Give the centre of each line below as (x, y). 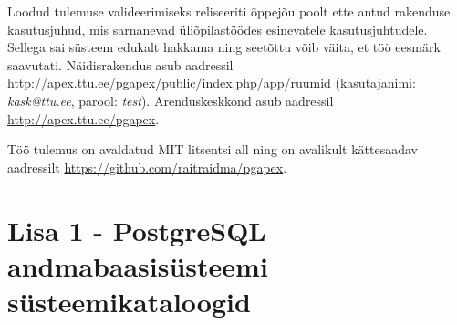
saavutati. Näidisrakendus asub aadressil (120, 64)
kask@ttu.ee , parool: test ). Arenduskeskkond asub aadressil (171, 100)
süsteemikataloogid (129, 301)
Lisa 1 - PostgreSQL (137, 230)
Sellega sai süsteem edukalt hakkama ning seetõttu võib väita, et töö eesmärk (224, 47)
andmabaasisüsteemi (138, 265)
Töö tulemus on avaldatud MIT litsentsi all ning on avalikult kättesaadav (213, 149)
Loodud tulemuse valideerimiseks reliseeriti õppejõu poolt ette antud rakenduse (229, 11)
